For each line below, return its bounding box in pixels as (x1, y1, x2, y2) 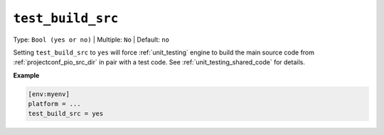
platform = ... (28, 100, 81, 108)
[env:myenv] (28, 90, 70, 98)
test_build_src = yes (28, 110, 104, 118)
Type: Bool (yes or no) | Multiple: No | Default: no (13, 35, 170, 44)
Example (13, 71, 40, 79)
